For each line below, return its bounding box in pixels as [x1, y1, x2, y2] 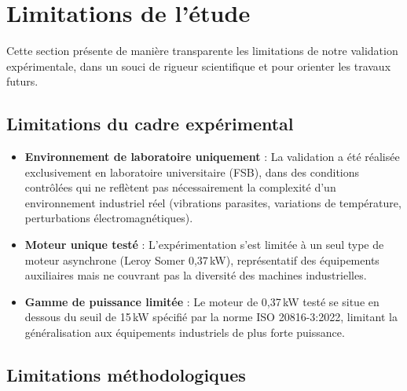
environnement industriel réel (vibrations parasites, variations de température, [24, 194, 401, 210]
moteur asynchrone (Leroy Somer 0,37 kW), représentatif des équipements [24, 251, 379, 268]
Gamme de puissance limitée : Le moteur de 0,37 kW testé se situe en [24, 293, 379, 309]
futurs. [6, 73, 38, 90]
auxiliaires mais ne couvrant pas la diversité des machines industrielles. [24, 267, 367, 283]
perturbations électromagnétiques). [24, 210, 193, 226]
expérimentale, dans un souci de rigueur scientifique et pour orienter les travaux [6, 57, 391, 74]
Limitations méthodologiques [6, 363, 246, 387]
